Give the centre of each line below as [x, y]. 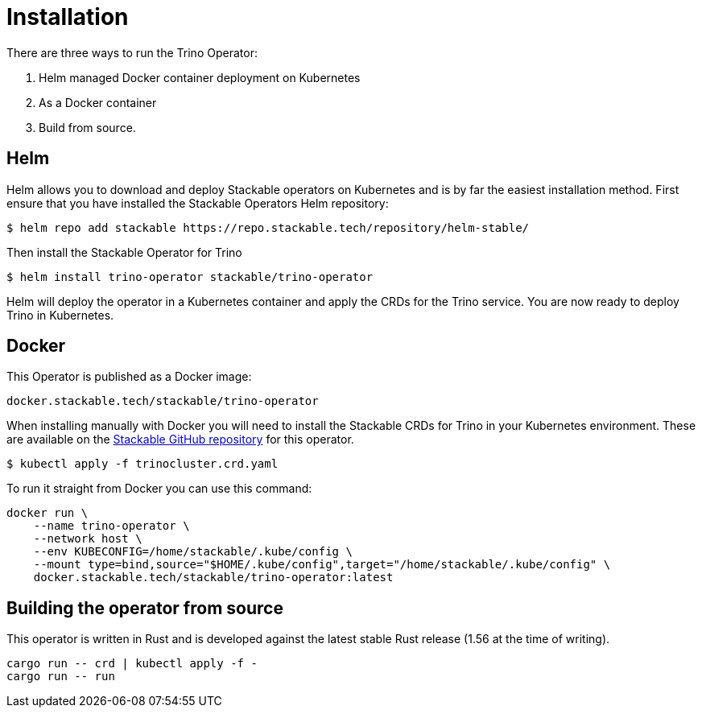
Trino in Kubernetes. [60, 315]
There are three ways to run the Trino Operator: [132, 52]
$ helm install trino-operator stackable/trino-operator [190, 277]
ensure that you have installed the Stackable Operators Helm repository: [198, 203]
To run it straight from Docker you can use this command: [159, 489]
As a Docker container [98, 102]
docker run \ [47, 513]
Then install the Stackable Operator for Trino [124, 252]
